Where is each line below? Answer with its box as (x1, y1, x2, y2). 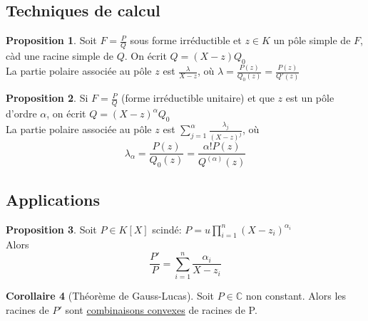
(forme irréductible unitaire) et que (121, 90, 275, 105)
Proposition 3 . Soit (6, 221, 97, 236)
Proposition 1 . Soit (6, 33, 97, 48)
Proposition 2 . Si (6, 90, 88, 105)
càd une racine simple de (6, 48, 113, 63)
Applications (6, 188, 101, 210)
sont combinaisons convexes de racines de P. (65, 302, 257, 317)
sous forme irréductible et (130, 33, 242, 48)
